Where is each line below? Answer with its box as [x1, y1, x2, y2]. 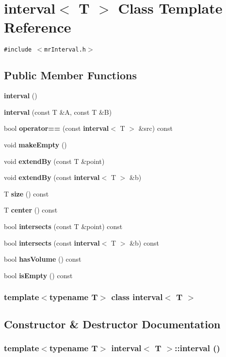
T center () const [4, 205, 58, 215]
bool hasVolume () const [4, 254, 81, 264]
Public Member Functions [4, 68, 137, 83]
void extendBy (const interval [4, 172, 100, 182]
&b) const [129, 237, 159, 248]
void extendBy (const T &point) [4, 156, 105, 166]
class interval [111, 291, 163, 303]
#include [4, 46, 32, 54]
